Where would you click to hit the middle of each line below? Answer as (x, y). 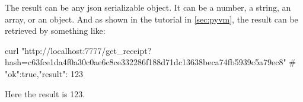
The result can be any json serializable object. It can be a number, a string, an (148, 7)
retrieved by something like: (55, 31)
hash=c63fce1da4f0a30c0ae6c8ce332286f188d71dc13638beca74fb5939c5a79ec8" (146, 62)
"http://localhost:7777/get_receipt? (87, 50)
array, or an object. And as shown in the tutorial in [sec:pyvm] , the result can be (151, 19)
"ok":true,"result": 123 (44, 73)
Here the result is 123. (45, 93)
